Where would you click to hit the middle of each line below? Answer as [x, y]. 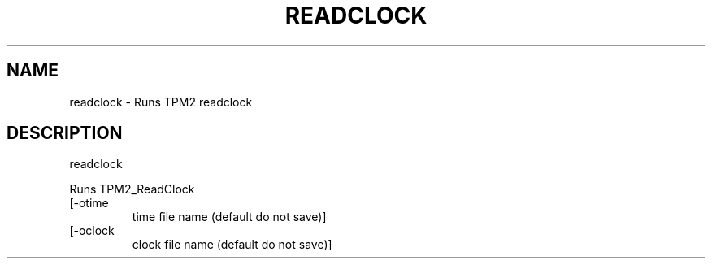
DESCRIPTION [65, 133]
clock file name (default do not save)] [232, 245]
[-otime [89, 203]
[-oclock [92, 231]
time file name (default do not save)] [229, 217]
